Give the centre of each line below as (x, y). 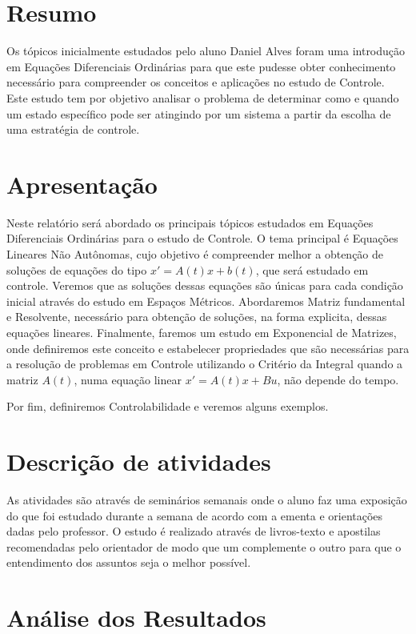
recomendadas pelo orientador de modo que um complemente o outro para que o (204, 546)
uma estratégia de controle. (73, 129)
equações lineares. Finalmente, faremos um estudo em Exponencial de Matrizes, (202, 332)
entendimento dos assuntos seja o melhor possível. (129, 562)
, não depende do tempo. (338, 379)
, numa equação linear (128, 379)
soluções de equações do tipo (77, 269)
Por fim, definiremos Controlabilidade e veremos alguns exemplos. (168, 406)
